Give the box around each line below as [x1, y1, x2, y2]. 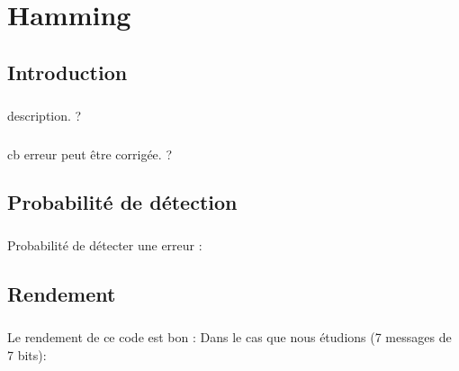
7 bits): [7, 345, 47, 364]
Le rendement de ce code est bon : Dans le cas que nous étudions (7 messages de [7, 328, 452, 346]
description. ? [7, 105, 82, 124]
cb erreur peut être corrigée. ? [7, 144, 172, 163]
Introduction [7, 58, 128, 86]
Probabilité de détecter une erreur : [7, 236, 202, 255]
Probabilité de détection [7, 188, 238, 216]
